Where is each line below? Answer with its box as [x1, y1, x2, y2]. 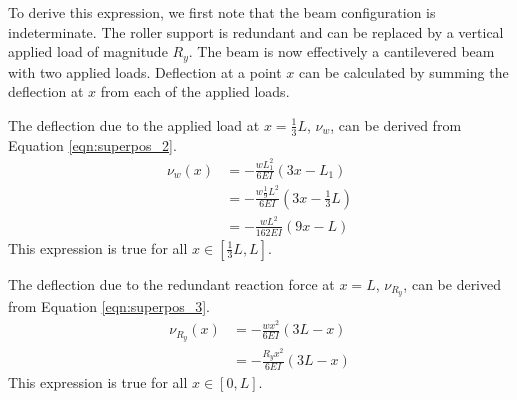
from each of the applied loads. [100, 81, 290, 102]
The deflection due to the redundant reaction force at [8, 273, 335, 294]
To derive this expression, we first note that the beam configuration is [8, 2, 436, 22]
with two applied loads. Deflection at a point [8, 61, 282, 82]
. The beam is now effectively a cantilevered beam [188, 41, 495, 62]
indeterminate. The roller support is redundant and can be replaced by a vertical [8, 21, 504, 42]
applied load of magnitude [8, 41, 168, 62]
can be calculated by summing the [299, 61, 509, 82]
